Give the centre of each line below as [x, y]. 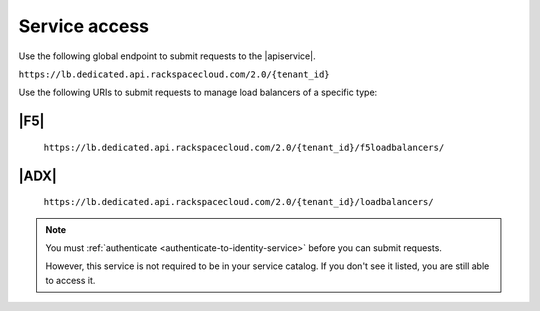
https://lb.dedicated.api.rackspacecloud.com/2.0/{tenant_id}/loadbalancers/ [238, 202]
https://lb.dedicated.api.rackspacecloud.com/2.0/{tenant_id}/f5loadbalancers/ [244, 147]
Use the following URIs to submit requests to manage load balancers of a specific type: [198, 92]
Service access [84, 26]
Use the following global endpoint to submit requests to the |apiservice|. [167, 56]
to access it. [70, 280]
